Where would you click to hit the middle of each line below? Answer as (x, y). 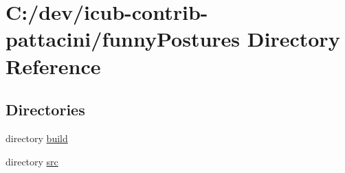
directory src (32, 161)
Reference (53, 66)
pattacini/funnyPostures (123, 39)
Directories (45, 109)
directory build (37, 138)
